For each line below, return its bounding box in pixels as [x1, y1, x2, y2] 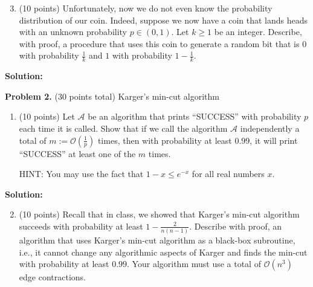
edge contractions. [19, 271, 86, 283]
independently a [240, 121, 300, 134]
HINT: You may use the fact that [19, 167, 144, 180]
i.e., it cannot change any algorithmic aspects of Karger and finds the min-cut [19, 245, 308, 258]
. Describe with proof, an [189, 219, 282, 232]
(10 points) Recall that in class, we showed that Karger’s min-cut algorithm [19, 208, 300, 221]
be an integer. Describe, [214, 25, 302, 38]
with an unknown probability [19, 25, 127, 38]
